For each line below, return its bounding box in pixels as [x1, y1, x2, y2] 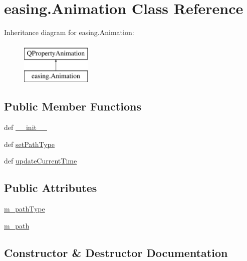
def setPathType [4, 138, 55, 149]
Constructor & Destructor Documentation [4, 244, 228, 260]
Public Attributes [4, 180, 97, 195]
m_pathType [4, 203, 45, 214]
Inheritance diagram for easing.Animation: [4, 27, 134, 37]
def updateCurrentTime [4, 155, 77, 166]
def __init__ [4, 122, 47, 132]
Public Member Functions [4, 98, 141, 114]
